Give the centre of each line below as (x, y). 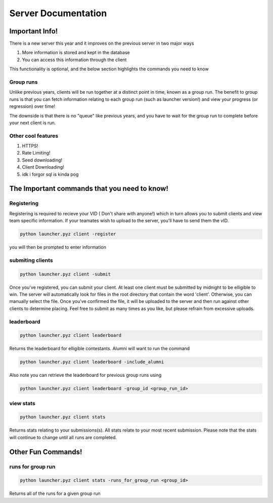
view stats (22, 403)
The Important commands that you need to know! (89, 189)
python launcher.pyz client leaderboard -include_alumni (92, 362)
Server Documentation (58, 13)
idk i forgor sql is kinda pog (50, 174)
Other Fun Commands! (46, 452)
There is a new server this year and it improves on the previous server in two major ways (102, 44)
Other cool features (34, 136)
